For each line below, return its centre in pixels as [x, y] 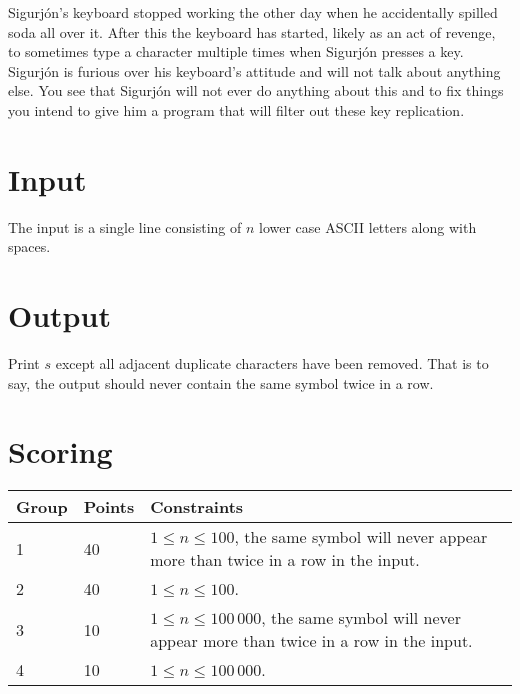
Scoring [60, 451]
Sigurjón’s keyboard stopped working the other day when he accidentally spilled [253, 12]
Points [109, 507]
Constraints [197, 507]
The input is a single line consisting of [125, 226]
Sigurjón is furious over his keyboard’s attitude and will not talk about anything [254, 70]
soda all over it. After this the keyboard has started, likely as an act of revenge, [252, 31]
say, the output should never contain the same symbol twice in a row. [221, 382]
